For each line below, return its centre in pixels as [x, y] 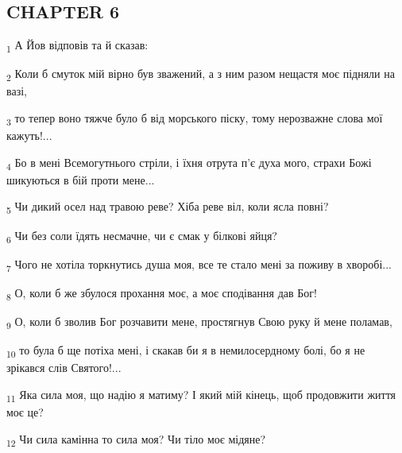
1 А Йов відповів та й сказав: [77, 46]
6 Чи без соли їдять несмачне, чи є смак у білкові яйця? [142, 236]
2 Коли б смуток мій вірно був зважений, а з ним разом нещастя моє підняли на [201, 75]
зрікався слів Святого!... [64, 368]
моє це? [25, 411]
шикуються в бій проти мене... [81, 179]
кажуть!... [29, 136]
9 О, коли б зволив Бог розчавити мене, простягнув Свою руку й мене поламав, [199, 322]
